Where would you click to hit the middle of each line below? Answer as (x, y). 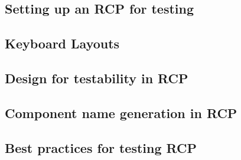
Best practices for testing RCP (101, 147)
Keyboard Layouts (62, 43)
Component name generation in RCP (121, 112)
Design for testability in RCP (97, 78)
